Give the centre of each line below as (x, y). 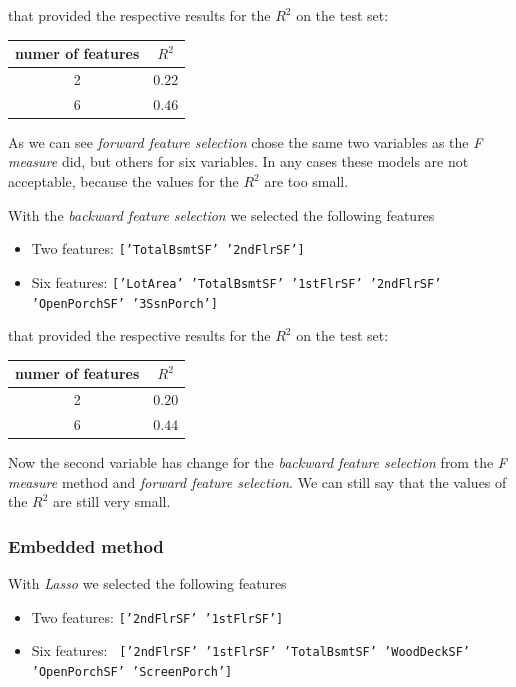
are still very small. (112, 501)
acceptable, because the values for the (123, 181)
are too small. (306, 181)
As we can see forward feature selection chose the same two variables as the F (245, 141)
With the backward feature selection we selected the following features (221, 214)
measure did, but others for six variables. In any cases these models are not (238, 161)
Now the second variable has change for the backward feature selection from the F (257, 462)
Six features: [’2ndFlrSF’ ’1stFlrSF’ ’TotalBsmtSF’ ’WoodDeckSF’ (250, 650)
